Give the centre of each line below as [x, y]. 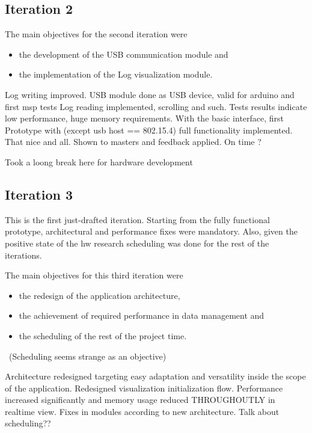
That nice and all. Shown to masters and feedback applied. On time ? [133, 142]
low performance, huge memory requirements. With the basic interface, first [145, 118]
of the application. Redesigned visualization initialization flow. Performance [144, 388]
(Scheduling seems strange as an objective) [87, 356]
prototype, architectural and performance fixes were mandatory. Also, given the [151, 231]
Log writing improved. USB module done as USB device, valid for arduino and [150, 94]
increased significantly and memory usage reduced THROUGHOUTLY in [140, 400]
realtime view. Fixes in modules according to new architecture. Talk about [142, 411]
